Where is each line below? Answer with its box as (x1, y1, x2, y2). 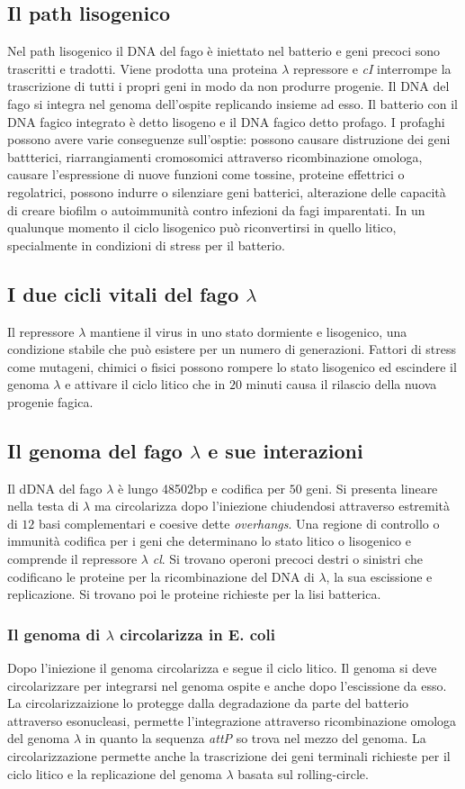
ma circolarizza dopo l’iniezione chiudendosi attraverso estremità (94, 496, 451, 515)
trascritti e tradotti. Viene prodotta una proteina (7, 59, 278, 77)
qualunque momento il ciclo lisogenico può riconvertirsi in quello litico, (7, 218, 397, 237)
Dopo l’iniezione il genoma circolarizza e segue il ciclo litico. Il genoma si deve (7, 658, 437, 677)
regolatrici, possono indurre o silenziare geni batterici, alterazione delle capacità (7, 182, 446, 201)
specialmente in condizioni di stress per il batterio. (7, 235, 285, 254)
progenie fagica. (7, 392, 94, 411)
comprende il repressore (7, 549, 138, 568)
